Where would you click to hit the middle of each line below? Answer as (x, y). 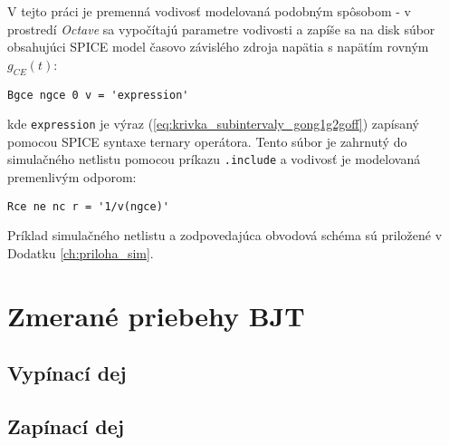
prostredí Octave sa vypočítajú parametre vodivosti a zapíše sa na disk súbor (221, 29)
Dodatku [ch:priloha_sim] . (81, 252)
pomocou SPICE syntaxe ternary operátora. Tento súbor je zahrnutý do (207, 141)
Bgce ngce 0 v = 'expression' (98, 95)
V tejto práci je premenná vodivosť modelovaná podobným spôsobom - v (209, 11)
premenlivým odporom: (72, 177)
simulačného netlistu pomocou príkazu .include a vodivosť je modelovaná (214, 159)
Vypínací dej (67, 373)
